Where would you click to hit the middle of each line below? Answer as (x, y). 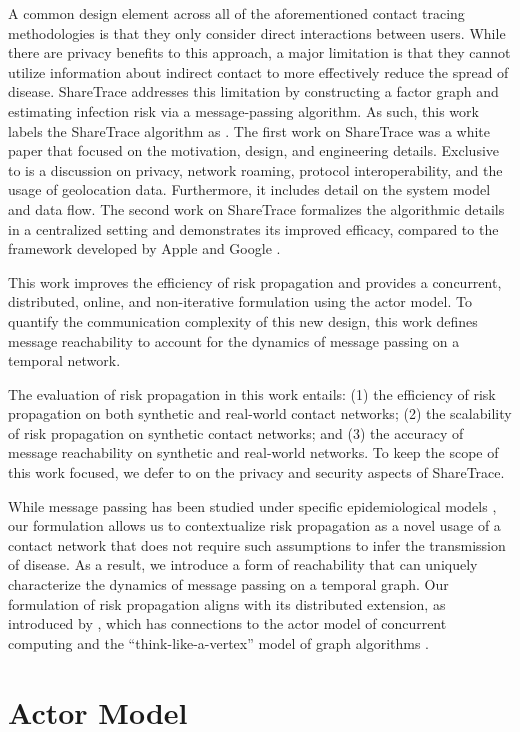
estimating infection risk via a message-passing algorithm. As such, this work (243, 110)
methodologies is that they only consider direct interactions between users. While (257, 32)
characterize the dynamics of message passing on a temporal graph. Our (228, 584)
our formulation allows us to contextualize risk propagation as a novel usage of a (254, 525)
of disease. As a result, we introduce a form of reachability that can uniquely (243, 564)
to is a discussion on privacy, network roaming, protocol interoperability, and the (255, 169)
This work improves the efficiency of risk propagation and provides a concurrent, (255, 281)
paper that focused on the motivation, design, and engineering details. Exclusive (254, 150)
